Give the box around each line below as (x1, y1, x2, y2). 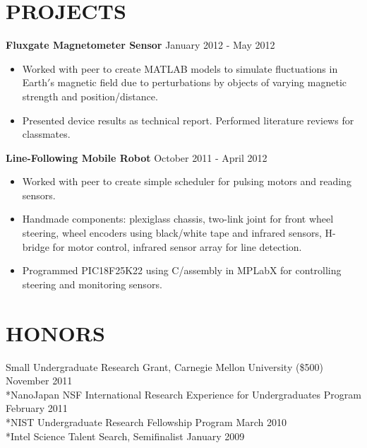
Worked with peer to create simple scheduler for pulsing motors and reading (22, 174, 351, 189)
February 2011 (6, 401, 68, 415)
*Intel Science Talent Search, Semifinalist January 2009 (6, 428, 245, 443)
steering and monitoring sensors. (22, 276, 162, 291)
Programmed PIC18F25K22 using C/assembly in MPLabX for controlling (22, 263, 342, 278)
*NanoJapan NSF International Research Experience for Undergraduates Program (6, 387, 361, 401)
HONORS (6, 318, 105, 347)
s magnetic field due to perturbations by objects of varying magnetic (50, 75, 347, 90)
